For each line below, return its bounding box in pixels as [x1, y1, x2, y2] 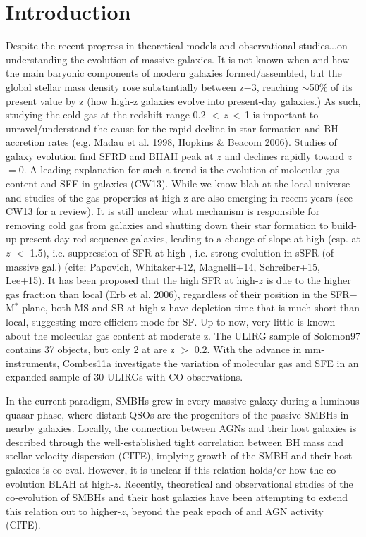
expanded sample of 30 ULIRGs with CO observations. [6, 369, 243, 384]
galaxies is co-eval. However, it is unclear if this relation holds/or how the [6, 462, 324, 476]
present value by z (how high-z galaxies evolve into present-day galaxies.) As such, [6, 93, 361, 108]
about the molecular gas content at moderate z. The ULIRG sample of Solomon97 [6, 328, 361, 342]
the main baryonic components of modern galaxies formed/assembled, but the [6, 66, 342, 80]
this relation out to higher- [6, 503, 121, 518]
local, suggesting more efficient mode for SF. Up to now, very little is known [6, 314, 336, 328]
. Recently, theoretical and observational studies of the [118, 476, 353, 490]
